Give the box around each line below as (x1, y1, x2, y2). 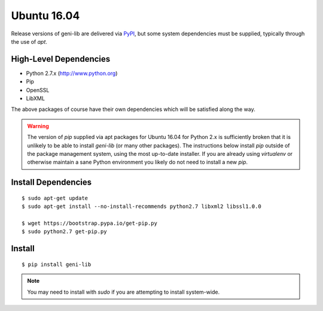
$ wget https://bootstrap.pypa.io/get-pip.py (22, 219, 158, 227)
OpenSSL (26, 86, 50, 93)
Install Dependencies (11, 177, 92, 188)
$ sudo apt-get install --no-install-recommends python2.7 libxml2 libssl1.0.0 (22, 203, 261, 210)
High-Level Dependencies (11, 54, 111, 64)
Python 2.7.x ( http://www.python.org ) (26, 70, 118, 77)
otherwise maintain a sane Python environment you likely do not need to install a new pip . (27, 159, 248, 166)
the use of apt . (11, 38, 48, 45)
